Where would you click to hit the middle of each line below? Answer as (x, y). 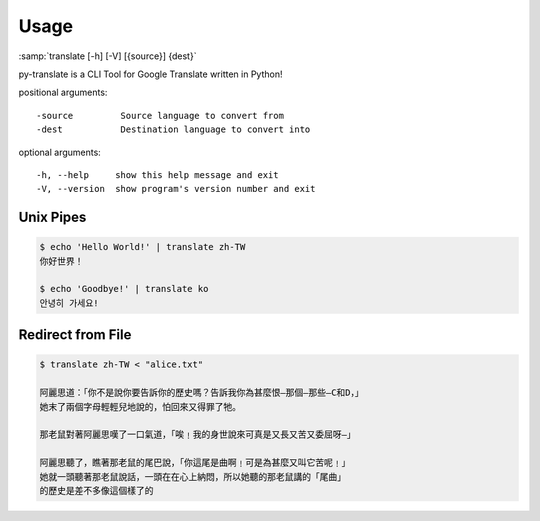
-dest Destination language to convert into (173, 129)
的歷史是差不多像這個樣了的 (96, 490)
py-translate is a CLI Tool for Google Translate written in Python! (150, 74)
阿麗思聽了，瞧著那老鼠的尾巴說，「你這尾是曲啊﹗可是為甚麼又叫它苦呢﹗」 (195, 463)
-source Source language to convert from (160, 115)
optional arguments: (60, 152)
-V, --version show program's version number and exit (176, 189)
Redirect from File (75, 335)
